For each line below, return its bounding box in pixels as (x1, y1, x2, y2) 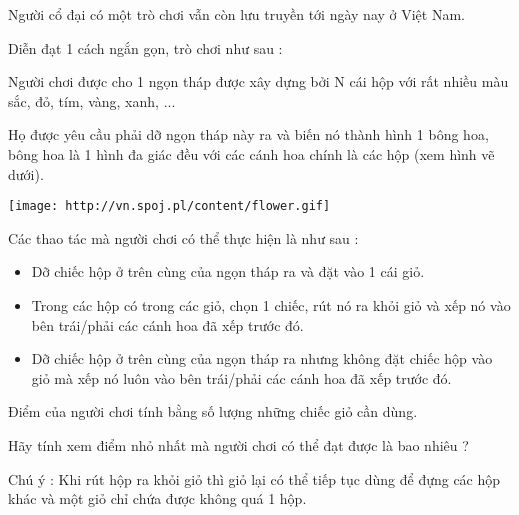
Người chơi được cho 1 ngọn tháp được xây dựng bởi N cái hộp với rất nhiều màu (8, 71, 509, 92)
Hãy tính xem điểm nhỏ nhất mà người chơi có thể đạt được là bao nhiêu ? (8, 434, 469, 455)
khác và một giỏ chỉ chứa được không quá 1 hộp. (8, 488, 307, 509)
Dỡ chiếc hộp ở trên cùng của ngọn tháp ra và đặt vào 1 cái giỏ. (31, 261, 425, 282)
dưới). (8, 163, 44, 184)
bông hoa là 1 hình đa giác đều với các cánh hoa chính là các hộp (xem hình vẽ (8, 143, 495, 164)
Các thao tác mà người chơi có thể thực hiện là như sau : (8, 227, 359, 248)
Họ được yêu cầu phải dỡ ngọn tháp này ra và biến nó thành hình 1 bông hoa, (8, 124, 489, 145)
